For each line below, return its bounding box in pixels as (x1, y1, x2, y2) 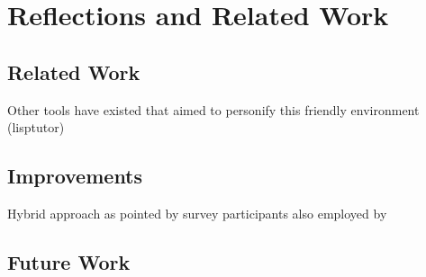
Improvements (7, 162, 143, 190)
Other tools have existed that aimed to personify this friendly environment (7, 100, 420, 119)
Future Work (7, 247, 131, 275)
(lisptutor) (7, 118, 65, 137)
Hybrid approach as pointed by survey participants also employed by (7, 203, 387, 222)
